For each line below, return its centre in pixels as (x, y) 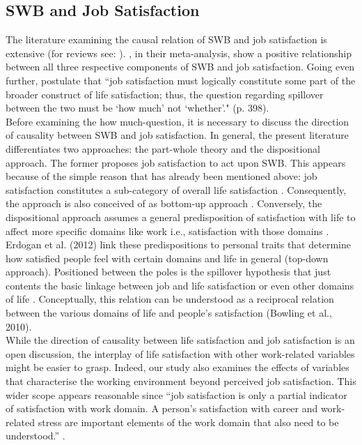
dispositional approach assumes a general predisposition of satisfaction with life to (181, 217)
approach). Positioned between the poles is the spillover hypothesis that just (168, 272)
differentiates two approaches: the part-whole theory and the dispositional (163, 148)
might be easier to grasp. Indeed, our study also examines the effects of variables (178, 367)
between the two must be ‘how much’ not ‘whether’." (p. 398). (137, 108)
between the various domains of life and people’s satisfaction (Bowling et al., (169, 313)
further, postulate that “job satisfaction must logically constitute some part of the (181, 80)
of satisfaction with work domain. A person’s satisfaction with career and (162, 408)
